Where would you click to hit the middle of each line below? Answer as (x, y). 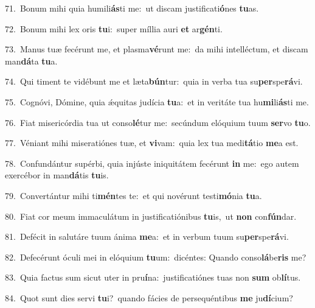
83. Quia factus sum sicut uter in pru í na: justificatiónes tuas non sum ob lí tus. (153, 277)
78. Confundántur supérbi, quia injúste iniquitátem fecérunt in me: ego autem (152, 163)
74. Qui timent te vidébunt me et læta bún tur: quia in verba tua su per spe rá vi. (154, 81)
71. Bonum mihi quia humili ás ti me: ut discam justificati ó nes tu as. (132, 8)
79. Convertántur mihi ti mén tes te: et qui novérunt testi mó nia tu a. (133, 195)
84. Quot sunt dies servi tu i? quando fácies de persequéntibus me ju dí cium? (149, 297)
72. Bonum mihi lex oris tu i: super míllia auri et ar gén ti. (114, 28)
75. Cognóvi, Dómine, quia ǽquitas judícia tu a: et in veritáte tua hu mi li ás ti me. (157, 101)
